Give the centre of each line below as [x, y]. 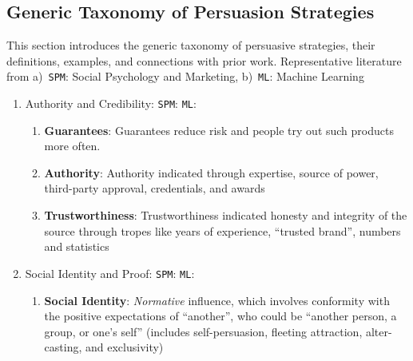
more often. [72, 146]
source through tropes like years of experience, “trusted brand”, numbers [222, 230]
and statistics [77, 246]
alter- [379, 331]
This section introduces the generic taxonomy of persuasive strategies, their [191, 45]
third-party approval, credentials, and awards [155, 188]
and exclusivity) [125, 347]
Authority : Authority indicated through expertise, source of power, [211, 172]
